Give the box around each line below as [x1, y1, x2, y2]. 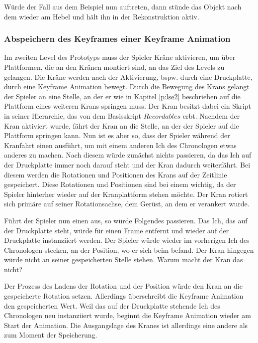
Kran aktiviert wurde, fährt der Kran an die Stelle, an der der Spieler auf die [4, 120, 239, 131]
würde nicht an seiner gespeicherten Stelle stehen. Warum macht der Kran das [4, 254, 243, 265]
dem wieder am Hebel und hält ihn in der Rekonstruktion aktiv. [4, 11, 199, 21]
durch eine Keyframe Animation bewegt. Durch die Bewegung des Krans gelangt [4, 81, 250, 92]
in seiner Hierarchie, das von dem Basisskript [4, 110, 142, 121]
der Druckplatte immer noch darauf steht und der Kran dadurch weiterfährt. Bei [4, 159, 251, 170]
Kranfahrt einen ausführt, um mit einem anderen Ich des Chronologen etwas [4, 140, 237, 150]
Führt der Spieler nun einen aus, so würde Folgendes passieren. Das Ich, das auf [4, 215, 248, 225]
